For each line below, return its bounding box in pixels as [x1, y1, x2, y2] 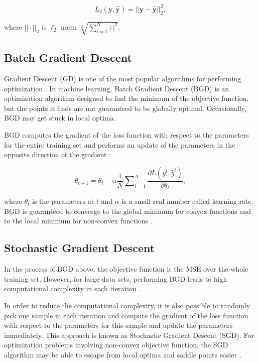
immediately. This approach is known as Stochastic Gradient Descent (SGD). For [4, 329, 254, 340]
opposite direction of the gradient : [4, 149, 111, 160]
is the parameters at [32, 196, 94, 206]
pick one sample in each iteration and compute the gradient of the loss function [4, 310, 248, 320]
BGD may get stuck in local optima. [4, 112, 116, 123]
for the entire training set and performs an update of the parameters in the [4, 139, 235, 150]
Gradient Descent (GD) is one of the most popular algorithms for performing [4, 73, 241, 84]
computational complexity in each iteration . [4, 283, 141, 294]
